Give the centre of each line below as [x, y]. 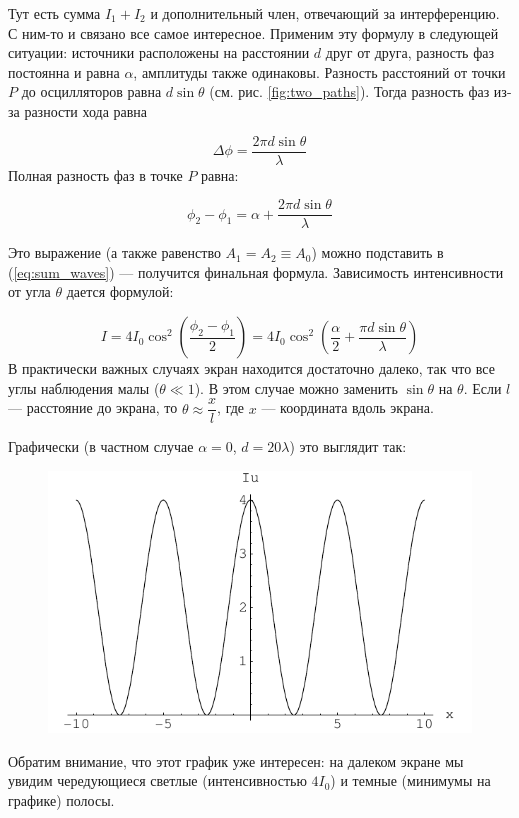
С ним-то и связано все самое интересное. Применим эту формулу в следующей [253, 32]
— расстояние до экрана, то [93, 407]
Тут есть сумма [54, 13]
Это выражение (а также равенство [114, 252]
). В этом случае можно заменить [296, 387]
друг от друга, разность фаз [409, 52]
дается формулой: [120, 291]
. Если [482, 387]
